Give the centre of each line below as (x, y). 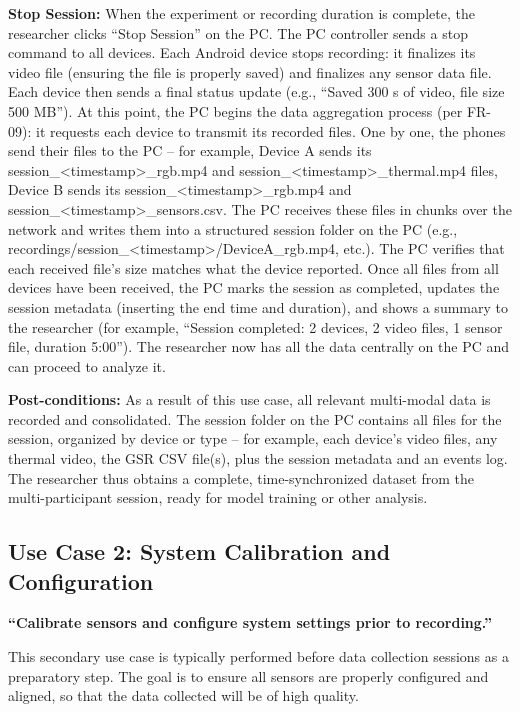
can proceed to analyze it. (87, 365)
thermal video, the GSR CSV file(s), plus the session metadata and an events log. (258, 458)
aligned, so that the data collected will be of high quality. (183, 695)
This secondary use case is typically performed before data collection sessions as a (258, 656)
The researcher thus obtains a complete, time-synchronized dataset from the (241, 477)
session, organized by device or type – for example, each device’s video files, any (253, 438)
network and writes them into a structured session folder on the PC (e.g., (233, 228)
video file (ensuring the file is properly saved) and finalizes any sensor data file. (250, 71)
